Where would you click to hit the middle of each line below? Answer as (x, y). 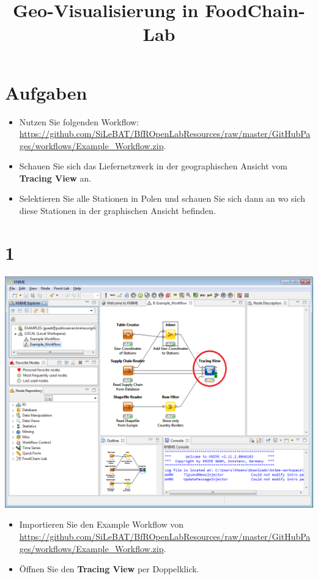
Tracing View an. (55, 178)
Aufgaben (46, 92)
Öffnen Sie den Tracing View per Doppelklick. (109, 569)
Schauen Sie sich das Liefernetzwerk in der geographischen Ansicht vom (153, 166)
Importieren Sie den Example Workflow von (102, 524)
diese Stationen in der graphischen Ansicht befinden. (117, 211)
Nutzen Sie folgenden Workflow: (79, 121)
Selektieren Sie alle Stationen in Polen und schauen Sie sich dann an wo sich (162, 198)
